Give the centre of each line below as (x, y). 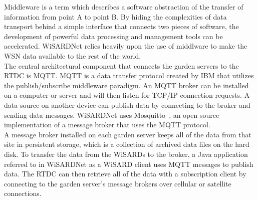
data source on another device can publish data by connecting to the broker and (127, 105)
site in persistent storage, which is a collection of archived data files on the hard (127, 144)
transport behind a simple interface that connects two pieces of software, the (121, 26)
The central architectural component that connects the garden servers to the (121, 65)
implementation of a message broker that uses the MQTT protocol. (107, 125)
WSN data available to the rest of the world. (73, 55)
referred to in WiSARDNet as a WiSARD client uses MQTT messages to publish (129, 164)
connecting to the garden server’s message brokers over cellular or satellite (118, 183)
